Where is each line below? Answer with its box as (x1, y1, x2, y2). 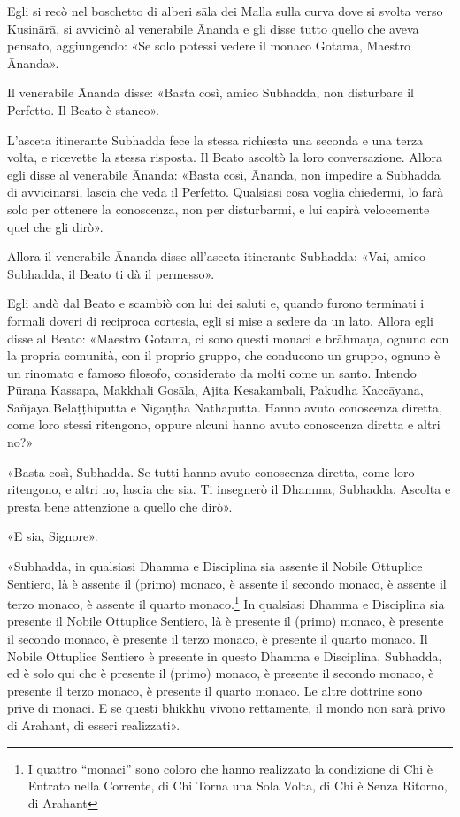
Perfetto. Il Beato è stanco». (7, 100, 159, 119)
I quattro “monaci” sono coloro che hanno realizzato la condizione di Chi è (27, 759, 433, 777)
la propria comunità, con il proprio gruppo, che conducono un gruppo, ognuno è (7, 346, 441, 365)
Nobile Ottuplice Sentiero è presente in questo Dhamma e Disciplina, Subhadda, (7, 646, 442, 665)
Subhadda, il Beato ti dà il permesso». (7, 264, 215, 282)
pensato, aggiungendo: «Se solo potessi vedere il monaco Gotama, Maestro (7, 36, 410, 55)
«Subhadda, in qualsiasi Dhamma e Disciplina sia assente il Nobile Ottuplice (7, 557, 423, 575)
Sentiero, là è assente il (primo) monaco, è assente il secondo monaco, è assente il (7, 574, 447, 592)
